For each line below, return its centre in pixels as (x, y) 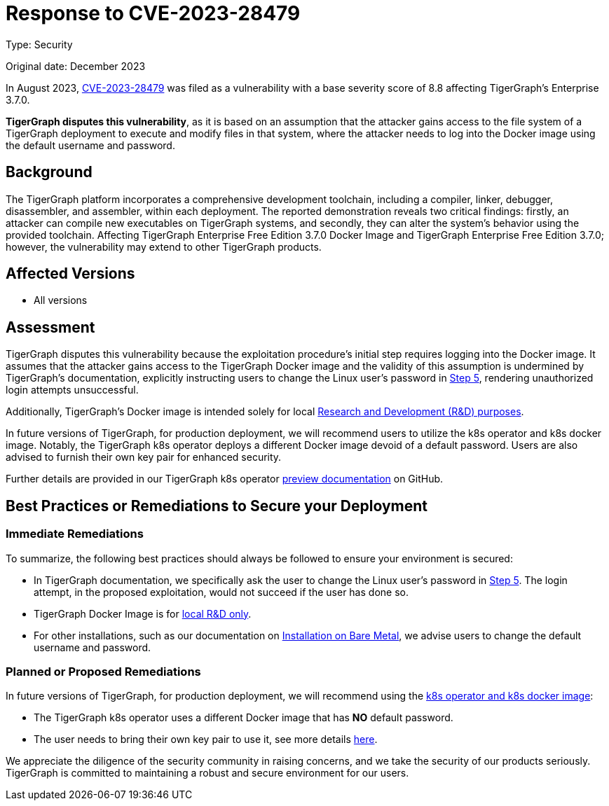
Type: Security (39, 44)
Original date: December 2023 (76, 66)
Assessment (50, 327)
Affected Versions (70, 274)
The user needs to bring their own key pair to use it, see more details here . (206, 739)
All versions (61, 300)
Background (49, 172)
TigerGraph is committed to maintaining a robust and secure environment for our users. (207, 773)
